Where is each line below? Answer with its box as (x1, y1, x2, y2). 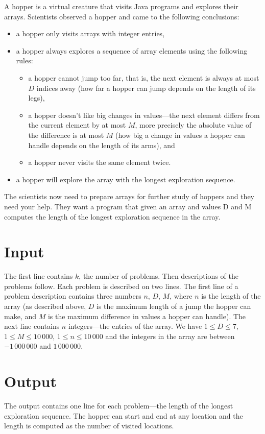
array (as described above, (4, 301, 86, 311)
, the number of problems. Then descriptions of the (79, 271, 238, 281)
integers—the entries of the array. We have (68, 321, 202, 331)
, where (170, 291, 192, 301)
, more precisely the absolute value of (135, 119, 252, 130)
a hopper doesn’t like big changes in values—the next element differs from (28, 109, 260, 120)
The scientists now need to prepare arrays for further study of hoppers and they (4, 191, 255, 202)
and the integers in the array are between (105, 330, 235, 341)
